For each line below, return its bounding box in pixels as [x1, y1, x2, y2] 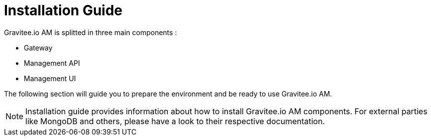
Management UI [24, 74, 76, 83]
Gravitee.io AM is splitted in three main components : [4, 28, 177, 37]
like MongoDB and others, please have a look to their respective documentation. [25, 116, 325, 126]
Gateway [24, 43, 53, 52]
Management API [24, 58, 80, 67]
